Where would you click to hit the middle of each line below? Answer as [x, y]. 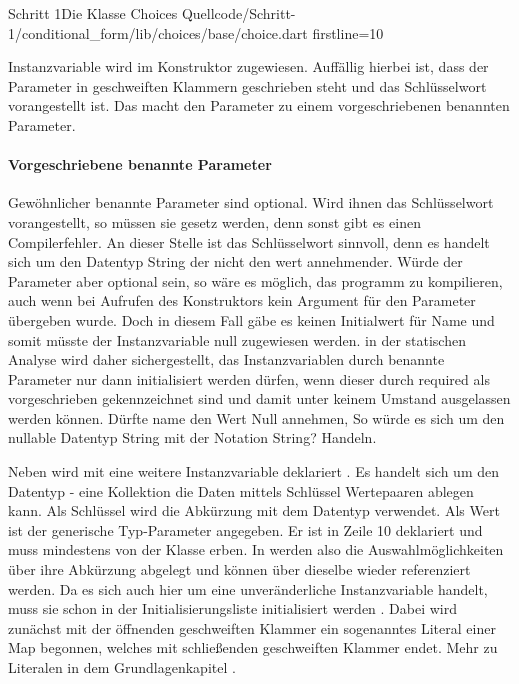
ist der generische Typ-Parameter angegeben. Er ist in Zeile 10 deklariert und [245, 529]
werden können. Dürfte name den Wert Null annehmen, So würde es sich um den [256, 417]
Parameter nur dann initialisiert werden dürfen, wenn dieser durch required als [249, 378]
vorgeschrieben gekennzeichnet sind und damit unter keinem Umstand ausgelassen [259, 398]
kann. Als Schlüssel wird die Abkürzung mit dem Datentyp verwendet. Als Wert [254, 510]
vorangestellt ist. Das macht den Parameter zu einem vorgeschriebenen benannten [259, 105]
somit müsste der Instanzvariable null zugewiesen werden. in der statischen [237, 339]
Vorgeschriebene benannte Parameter [140, 164]
